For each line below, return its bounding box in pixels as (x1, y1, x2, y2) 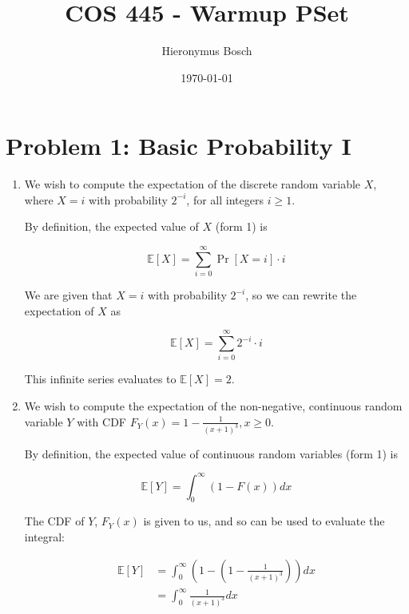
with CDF (77, 413, 126, 430)
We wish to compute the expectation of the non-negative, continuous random (24, 398, 403, 414)
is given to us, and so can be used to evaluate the (143, 513, 385, 529)
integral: (24, 529, 66, 545)
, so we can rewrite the (245, 287, 357, 303)
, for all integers (186, 191, 264, 208)
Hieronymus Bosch (161, 42, 252, 59)
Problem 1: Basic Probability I (6, 129, 351, 162)
